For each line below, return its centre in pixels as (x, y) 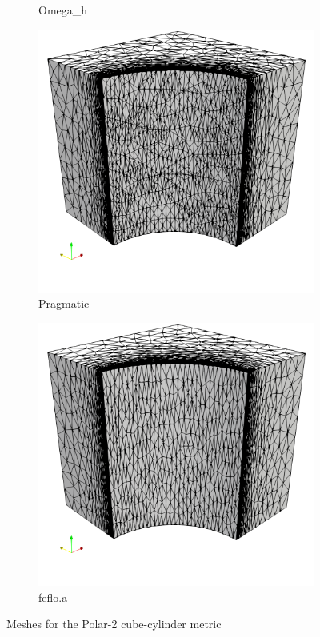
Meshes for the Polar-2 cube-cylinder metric (114, 624)
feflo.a (53, 597)
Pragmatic (64, 303)
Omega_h (63, 10)
